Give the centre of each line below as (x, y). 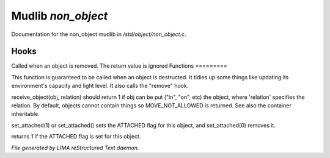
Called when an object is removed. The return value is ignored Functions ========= (119, 66)
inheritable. (25, 114)
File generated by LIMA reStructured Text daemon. (75, 148)
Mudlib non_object (60, 16)
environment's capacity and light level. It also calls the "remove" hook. (100, 86)
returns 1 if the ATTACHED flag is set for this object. (76, 137)
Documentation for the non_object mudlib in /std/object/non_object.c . (99, 34)
